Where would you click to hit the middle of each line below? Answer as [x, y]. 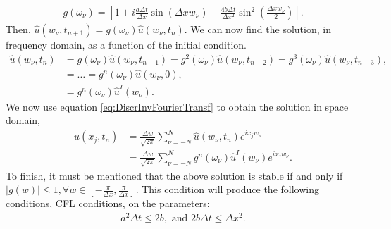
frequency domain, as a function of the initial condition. [126, 45]
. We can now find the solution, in [257, 29]
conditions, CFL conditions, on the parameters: [108, 203]
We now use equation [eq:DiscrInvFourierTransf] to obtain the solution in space [177, 106]
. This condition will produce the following [227, 189]
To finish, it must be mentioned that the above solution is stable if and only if [174, 175]
